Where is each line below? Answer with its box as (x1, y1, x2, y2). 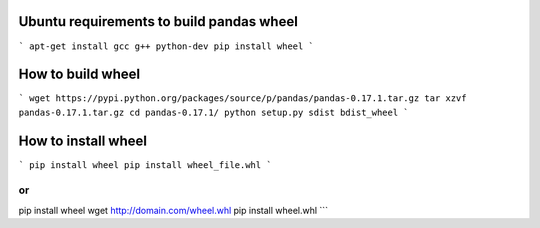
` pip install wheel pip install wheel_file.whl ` (18, 159, 272, 170)
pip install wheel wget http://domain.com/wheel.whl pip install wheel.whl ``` (18, 204, 329, 216)
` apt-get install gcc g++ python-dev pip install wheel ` (18, 40, 315, 52)
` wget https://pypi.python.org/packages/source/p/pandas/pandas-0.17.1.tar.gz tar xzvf (18, 93, 467, 104)
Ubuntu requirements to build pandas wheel (18, 13, 299, 30)
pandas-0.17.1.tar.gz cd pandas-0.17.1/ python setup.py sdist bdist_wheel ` (18, 106, 409, 118)
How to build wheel (18, 66, 140, 83)
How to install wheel (18, 132, 147, 149)
